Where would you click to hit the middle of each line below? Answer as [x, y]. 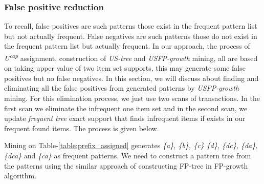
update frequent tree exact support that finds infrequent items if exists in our [125, 118]
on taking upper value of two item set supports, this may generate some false [125, 68]
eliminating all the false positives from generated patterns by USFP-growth [122, 88]
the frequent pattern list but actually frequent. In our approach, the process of [127, 46]
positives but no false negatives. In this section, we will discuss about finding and [131, 78]
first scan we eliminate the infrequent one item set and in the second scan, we [126, 108]
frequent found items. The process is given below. [82, 128]
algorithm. [20, 176]
